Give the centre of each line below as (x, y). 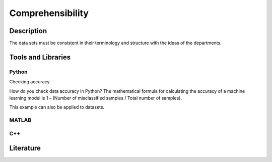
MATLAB (20, 120)
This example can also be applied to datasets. (57, 107)
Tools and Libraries (40, 57)
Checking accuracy (29, 82)
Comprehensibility (49, 13)
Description (28, 31)
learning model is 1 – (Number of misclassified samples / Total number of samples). (96, 98)
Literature (25, 148)
